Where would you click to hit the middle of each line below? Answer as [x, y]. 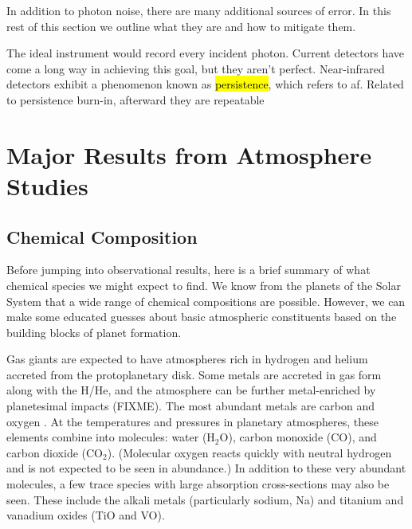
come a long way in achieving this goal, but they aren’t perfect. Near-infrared [196, 68]
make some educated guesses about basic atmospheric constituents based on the [202, 317]
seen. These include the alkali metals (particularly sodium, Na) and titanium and [205, 499]
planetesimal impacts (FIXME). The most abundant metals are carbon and [190, 406]
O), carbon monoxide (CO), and [298, 437]
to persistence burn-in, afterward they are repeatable [135, 99]
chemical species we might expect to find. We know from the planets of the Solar [204, 285]
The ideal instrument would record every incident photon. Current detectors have [205, 53]
